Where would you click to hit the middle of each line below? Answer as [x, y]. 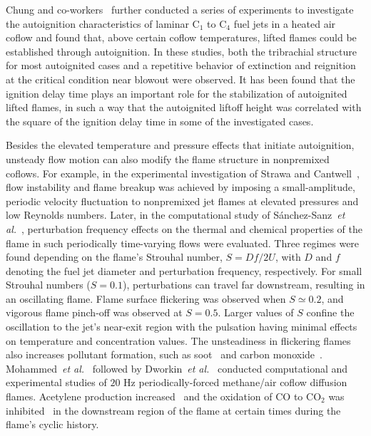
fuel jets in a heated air [285, 23]
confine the [330, 312]
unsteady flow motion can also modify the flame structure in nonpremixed [168, 159]
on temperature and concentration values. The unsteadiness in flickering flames [178, 340]
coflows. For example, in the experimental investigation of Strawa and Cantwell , [183, 173]
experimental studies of [56, 382]
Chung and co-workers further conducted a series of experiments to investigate [180, 9]
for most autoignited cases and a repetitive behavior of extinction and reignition [181, 65]
